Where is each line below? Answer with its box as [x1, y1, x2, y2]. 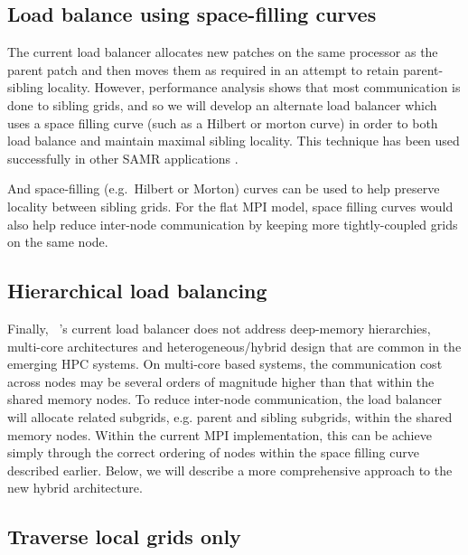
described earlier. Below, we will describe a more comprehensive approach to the [7, 460, 453, 479]
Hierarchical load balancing [7, 277, 267, 305]
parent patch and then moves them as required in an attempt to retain [7, 60, 399, 79]
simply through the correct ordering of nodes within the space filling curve [7, 443, 419, 462]
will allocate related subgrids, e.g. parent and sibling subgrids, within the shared [7, 407, 453, 426]
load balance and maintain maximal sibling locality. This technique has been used [7, 131, 460, 150]
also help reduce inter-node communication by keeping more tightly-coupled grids [7, 214, 458, 233]
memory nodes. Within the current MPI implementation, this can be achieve [7, 425, 432, 444]
